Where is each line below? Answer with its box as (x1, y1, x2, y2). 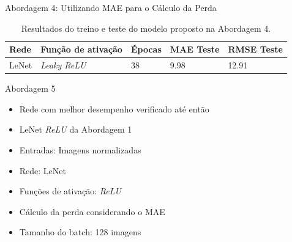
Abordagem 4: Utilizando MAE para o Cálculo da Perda (5, 1, 217, 13)
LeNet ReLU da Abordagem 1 (19, 123, 132, 136)
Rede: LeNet (19, 164, 66, 177)
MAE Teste (170, 43, 220, 56)
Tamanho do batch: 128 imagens (19, 226, 141, 238)
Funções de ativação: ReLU (19, 185, 121, 197)
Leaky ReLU (40, 59, 86, 71)
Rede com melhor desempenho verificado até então (19, 102, 209, 115)
